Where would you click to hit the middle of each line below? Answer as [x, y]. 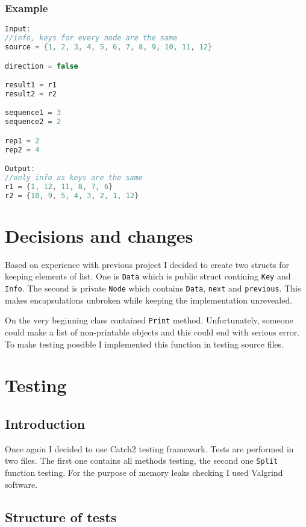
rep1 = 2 [22, 141]
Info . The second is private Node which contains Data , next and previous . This [153, 288]
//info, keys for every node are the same [91, 38]
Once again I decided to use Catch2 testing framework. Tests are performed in [149, 448]
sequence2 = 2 [33, 122]
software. [21, 484]
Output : [20, 169]
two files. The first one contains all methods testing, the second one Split [142, 460]
